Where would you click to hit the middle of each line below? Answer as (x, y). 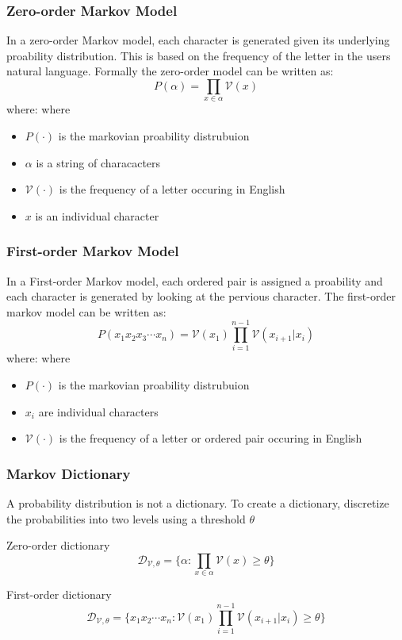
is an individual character (97, 215)
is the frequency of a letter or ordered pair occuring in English (211, 438)
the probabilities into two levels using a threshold (126, 518)
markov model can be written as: (86, 311)
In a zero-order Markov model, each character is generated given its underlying (198, 40)
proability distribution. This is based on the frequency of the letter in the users (199, 55)
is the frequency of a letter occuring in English (172, 189)
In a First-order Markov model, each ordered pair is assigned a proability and (195, 280)
